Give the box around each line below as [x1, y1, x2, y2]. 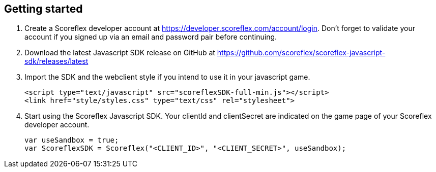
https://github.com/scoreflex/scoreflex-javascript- [217, 48, 386, 57]
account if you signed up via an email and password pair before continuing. [24, 32, 277, 42]
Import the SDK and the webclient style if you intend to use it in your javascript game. [24, 73, 310, 82]
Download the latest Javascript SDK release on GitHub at [24, 48, 215, 57]
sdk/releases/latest [24, 57, 89, 66]
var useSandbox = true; [24, 136, 119, 145]
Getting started [4, 3, 83, 15]
